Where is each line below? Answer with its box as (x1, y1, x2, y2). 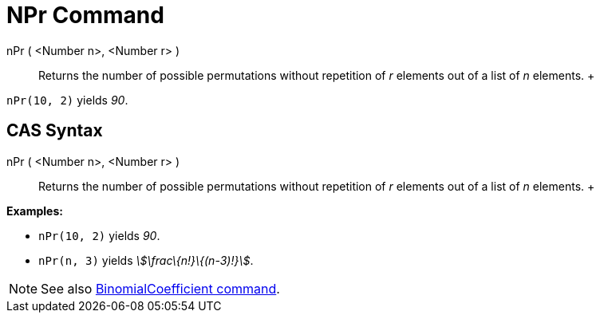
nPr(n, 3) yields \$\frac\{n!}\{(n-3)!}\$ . (38, 253, 254, 267)
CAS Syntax (6, 120, 103, 141)
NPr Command (6, 2, 164, 29)
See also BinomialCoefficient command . (41, 280, 280, 297)
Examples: (6, 203, 63, 218)
